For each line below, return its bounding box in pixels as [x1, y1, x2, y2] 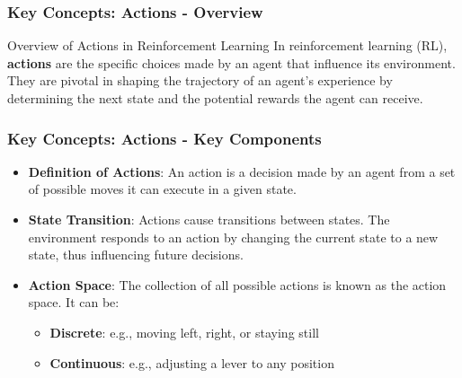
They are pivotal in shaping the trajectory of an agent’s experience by [7, 71, 393, 90]
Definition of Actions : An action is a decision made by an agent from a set [28, 162, 456, 180]
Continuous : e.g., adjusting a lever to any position [49, 353, 334, 372]
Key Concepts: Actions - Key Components [7, 127, 322, 149]
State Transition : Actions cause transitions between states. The [28, 210, 390, 228]
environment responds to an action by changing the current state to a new [28, 227, 439, 246]
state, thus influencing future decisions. [28, 245, 244, 264]
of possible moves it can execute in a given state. [28, 180, 297, 198]
